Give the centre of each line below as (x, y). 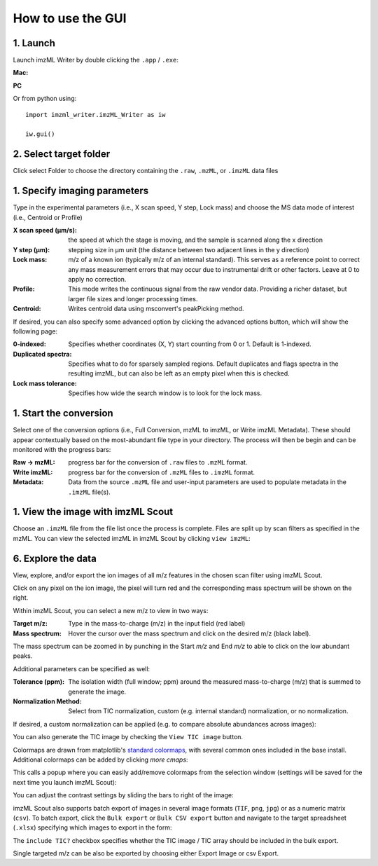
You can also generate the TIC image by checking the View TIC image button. (128, 737)
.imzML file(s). (90, 492)
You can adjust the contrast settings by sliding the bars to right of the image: (123, 795)
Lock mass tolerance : (45, 383)
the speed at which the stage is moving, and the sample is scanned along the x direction (196, 240)
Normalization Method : (47, 701)
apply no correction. (97, 279)
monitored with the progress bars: (62, 449)
